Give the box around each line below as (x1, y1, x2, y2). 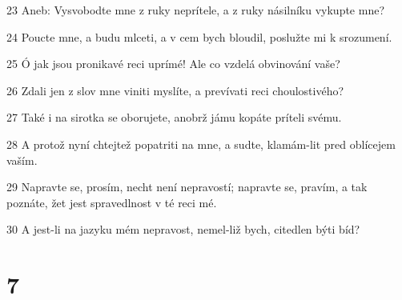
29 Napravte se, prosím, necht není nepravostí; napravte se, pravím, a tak (6, 178, 368, 195)
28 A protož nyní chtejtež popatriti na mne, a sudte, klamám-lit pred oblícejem (6, 135, 396, 152)
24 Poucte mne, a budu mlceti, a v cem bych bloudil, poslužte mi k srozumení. (6, 28, 392, 45)
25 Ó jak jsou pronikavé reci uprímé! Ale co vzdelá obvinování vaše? (6, 55, 340, 72)
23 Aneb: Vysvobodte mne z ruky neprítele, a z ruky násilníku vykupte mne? (6, 2, 385, 18)
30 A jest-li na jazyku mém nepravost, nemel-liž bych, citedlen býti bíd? (6, 221, 360, 238)
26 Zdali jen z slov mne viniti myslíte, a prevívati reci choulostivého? (6, 82, 344, 98)
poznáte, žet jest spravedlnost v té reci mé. (6, 194, 217, 210)
